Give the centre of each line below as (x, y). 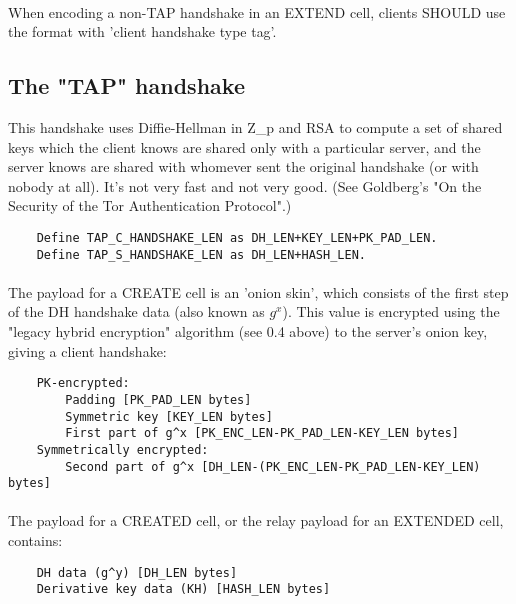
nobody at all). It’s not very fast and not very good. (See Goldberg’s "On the (245, 185)
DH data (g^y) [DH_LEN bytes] (137, 572)
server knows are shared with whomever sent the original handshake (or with (243, 166)
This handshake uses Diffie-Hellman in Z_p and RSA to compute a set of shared (255, 126)
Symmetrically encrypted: (122, 449)
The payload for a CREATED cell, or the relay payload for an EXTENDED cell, (256, 520)
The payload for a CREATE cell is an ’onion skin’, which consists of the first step (258, 291)
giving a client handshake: (87, 350)
